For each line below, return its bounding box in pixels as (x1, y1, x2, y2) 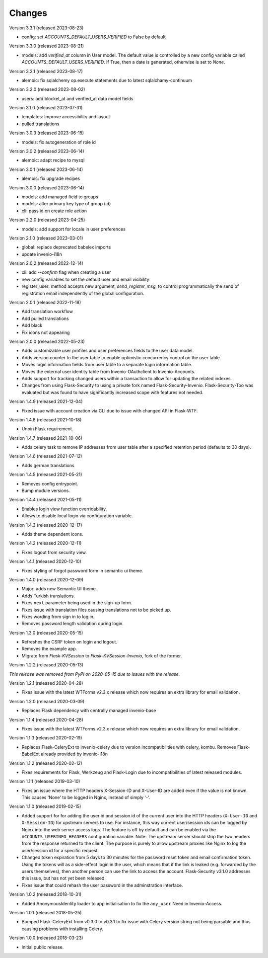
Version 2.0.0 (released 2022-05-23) (9, 338, 85, 344)
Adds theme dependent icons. (21, 531, 84, 537)
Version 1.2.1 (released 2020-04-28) (9, 680, 83, 686)
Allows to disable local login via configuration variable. (21, 513, 133, 519)
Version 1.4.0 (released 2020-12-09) (9, 576, 84, 582)
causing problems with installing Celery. (21, 926, 104, 932)
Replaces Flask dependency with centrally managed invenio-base (21, 708, 156, 714)
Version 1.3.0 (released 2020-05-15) (9, 630, 83, 636)
